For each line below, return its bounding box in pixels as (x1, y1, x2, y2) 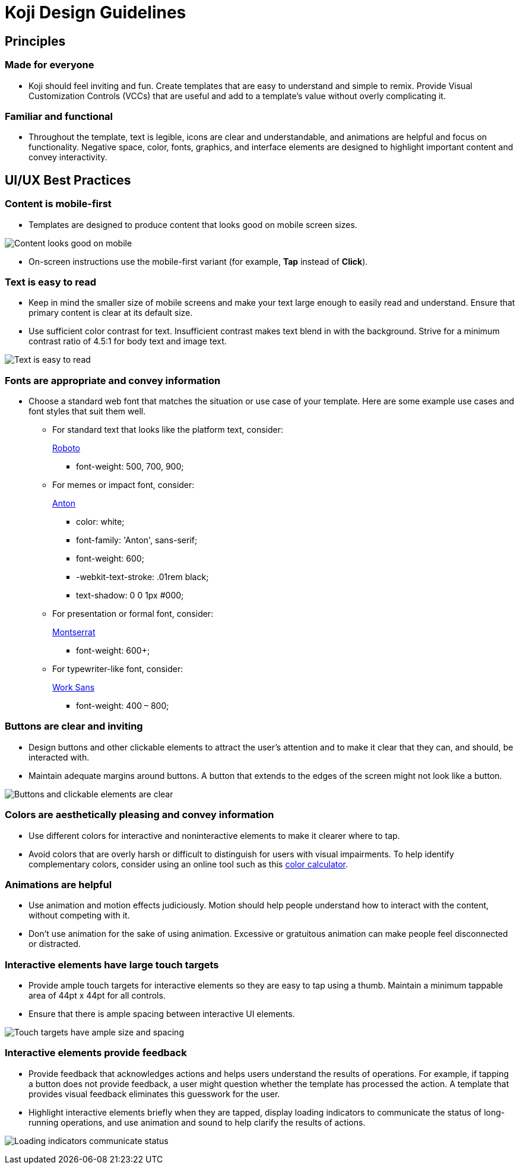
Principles (5, 33, 66, 49)
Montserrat (52, 627, 96, 638)
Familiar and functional (5, 110, 113, 122)
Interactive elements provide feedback (5, 1047, 187, 1059)
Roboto (52, 443, 81, 454)
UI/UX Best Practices (5, 172, 131, 188)
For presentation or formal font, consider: (52, 609, 214, 619)
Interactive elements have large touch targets (5, 958, 219, 971)
